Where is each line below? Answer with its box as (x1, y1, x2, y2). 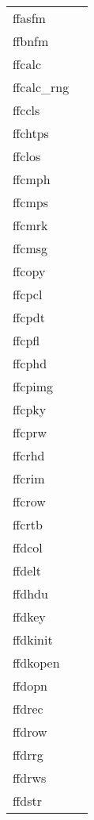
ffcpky (13, 400, 47, 418)
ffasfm (13, 9, 46, 27)
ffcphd (13, 354, 47, 372)
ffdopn (13, 676, 48, 695)
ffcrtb (13, 515, 43, 533)
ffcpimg (13, 377, 54, 395)
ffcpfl (13, 331, 40, 349)
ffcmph (13, 170, 51, 188)
